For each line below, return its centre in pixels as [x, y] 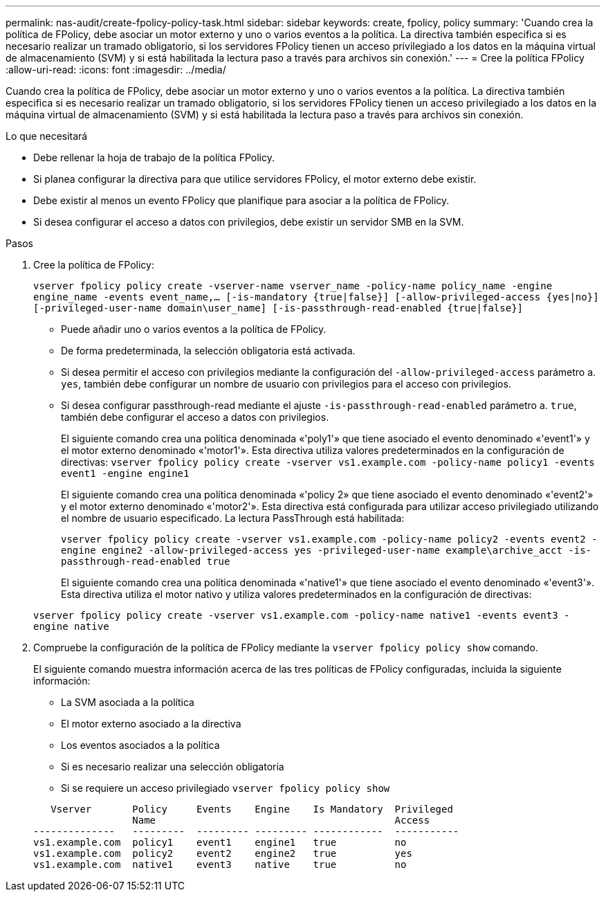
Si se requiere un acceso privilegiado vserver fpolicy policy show [226, 788]
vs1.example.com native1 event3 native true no [220, 864]
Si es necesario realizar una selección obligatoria [173, 767]
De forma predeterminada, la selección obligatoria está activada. [208, 351]
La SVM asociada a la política [128, 702]
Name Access [281, 820]
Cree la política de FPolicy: [94, 265]
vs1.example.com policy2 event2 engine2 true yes [223, 853]
